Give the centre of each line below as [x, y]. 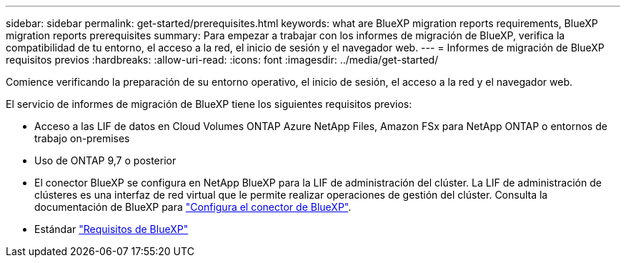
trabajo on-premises [82, 138]
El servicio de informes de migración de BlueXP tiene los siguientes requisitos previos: [209, 104]
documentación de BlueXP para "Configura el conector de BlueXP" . [193, 207]
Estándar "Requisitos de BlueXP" [111, 229]
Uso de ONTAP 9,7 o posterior [105, 160]
